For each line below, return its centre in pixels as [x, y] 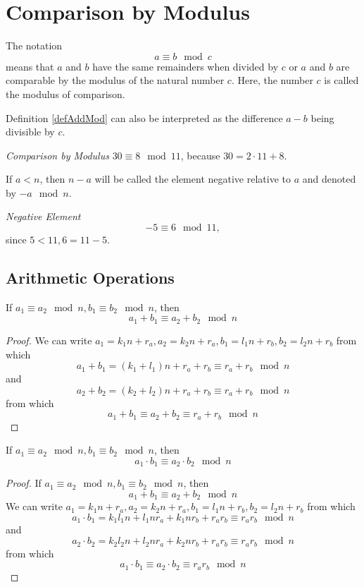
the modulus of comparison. [65, 93]
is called [341, 80]
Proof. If [24, 483]
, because [200, 155]
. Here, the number [272, 80]
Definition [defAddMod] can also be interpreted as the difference [144, 117]
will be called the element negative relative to [193, 179]
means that [30, 66]
